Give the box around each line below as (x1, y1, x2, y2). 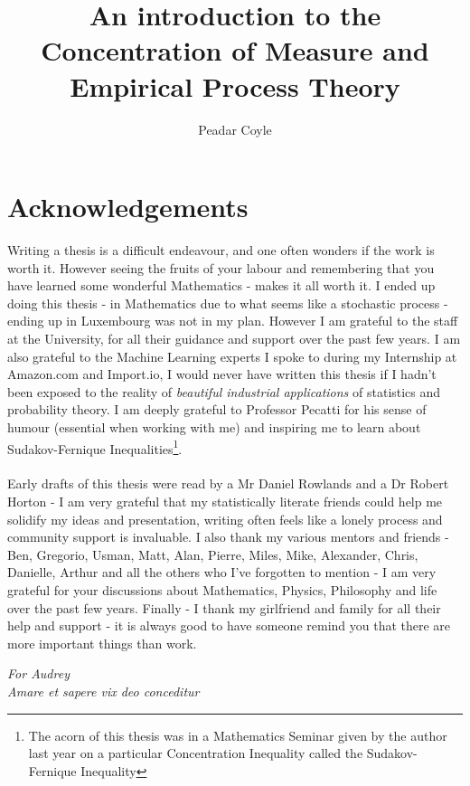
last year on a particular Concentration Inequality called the (28, 743, 363, 762)
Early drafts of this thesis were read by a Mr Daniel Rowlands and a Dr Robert (7, 474, 449, 493)
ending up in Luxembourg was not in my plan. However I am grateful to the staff (7, 311, 458, 330)
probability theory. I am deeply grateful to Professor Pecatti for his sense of (7, 400, 427, 419)
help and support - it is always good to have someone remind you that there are (7, 616, 451, 635)
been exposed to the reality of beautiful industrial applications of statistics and (7, 382, 441, 401)
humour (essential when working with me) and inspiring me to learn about (7, 417, 421, 436)
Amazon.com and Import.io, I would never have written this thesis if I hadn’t (7, 365, 437, 384)
